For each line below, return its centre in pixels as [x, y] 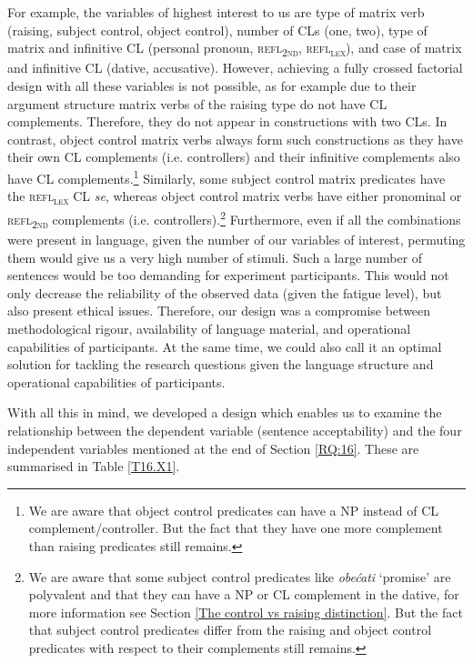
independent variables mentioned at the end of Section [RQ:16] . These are [213, 448]
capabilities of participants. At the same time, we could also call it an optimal [225, 346]
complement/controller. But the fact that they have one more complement [236, 528]
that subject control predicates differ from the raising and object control [230, 630]
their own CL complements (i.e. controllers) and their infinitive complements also [234, 157]
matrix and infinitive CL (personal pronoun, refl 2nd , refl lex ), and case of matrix [235, 49]
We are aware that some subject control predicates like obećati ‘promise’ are [240, 576]
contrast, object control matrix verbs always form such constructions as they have [235, 139]
